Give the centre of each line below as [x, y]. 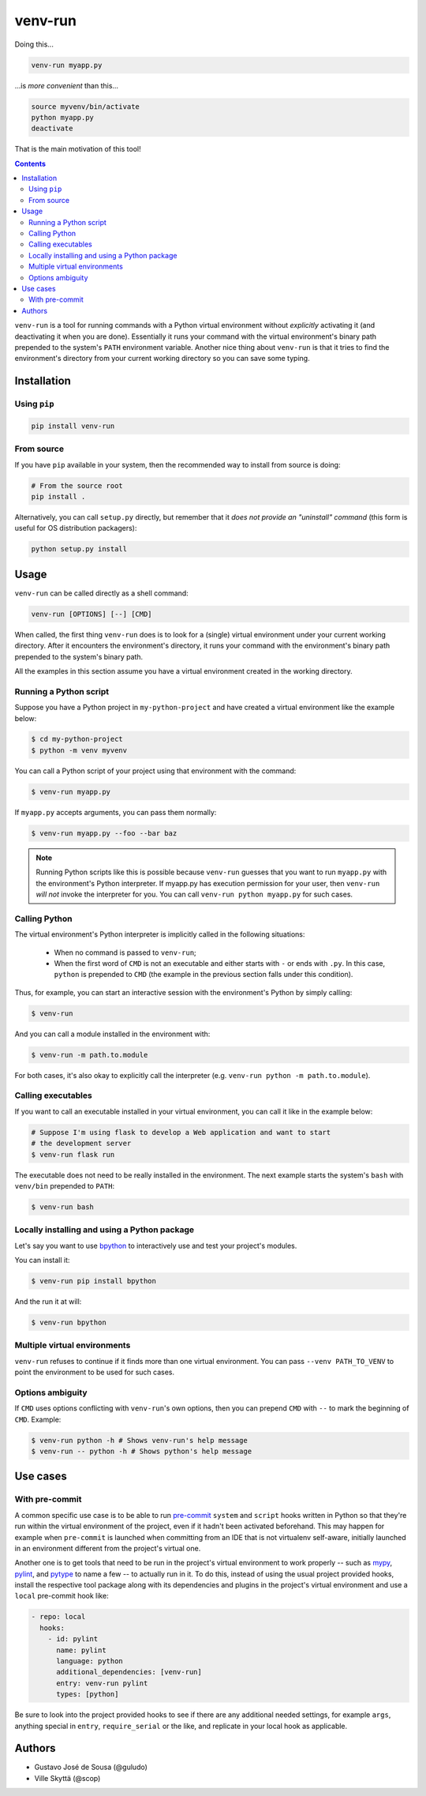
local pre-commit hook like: [62, 1596]
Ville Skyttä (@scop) [67, 1778]
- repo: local [58, 1617]
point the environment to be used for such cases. [95, 1372]
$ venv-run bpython [69, 1322]
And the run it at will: [48, 1301]
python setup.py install [79, 549]
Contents [30, 163]
